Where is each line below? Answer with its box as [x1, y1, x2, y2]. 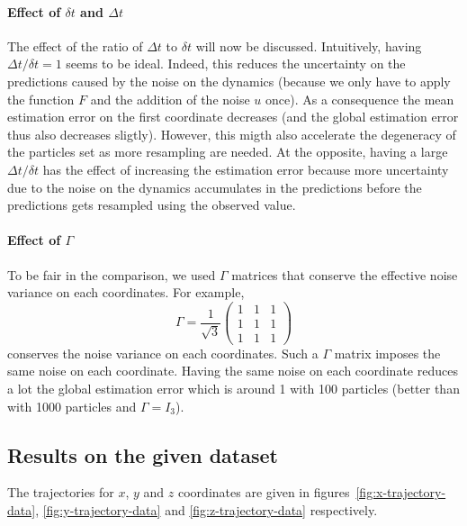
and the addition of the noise [90, 89, 250, 108]
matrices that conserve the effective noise [231, 265, 458, 284]
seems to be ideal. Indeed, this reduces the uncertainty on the [66, 54, 406, 73]
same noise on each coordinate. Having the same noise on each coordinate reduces [7, 361, 458, 380]
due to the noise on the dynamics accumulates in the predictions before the [7, 177, 422, 196]
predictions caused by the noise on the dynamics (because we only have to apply [7, 71, 451, 90]
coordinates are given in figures [178, 483, 350, 502]
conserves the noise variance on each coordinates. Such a [7, 343, 319, 362]
